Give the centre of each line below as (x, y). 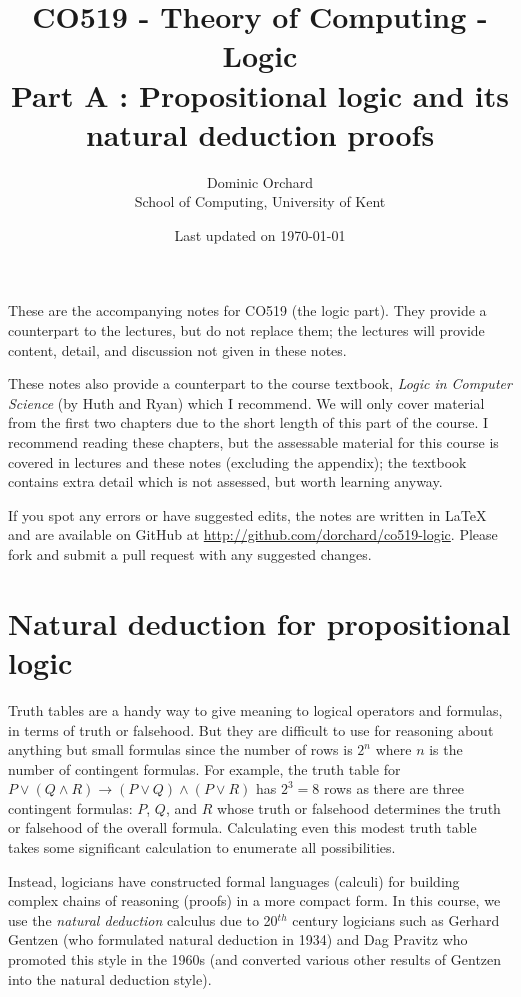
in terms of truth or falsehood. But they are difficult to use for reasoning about (251, 729)
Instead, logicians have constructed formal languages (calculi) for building (234, 880)
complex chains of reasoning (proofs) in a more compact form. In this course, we (254, 900)
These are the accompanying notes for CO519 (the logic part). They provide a (247, 310)
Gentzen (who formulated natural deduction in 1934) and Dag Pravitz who (238, 939)
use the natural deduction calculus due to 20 (143, 919)
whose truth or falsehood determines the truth (358, 807)
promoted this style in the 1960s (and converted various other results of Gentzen (255, 959)
